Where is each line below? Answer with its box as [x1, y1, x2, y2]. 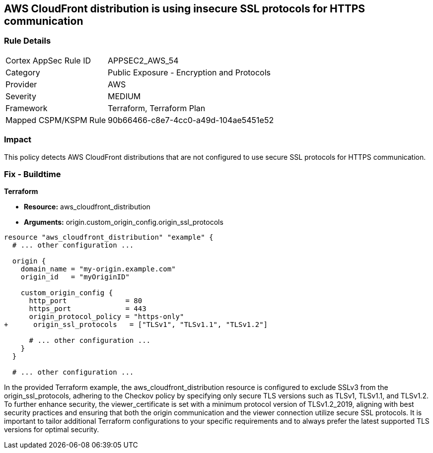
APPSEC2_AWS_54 [108, 55, 179, 65]
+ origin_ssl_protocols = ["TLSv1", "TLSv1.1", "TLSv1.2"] [4, 321, 268, 329]
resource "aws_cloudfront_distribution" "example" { [4, 233, 214, 242]
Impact [4, 134, 32, 145]
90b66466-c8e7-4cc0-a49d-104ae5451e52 [108, 115, 274, 125]
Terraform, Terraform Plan [108, 103, 206, 113]
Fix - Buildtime [4, 169, 61, 179]
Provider [5, 79, 37, 89]
